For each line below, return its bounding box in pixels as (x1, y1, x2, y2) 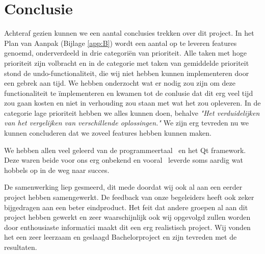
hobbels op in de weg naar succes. (4, 164, 110, 175)
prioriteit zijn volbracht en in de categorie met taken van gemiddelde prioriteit (4, 57, 249, 68)
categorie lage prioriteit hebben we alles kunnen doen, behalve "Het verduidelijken (4, 107, 260, 118)
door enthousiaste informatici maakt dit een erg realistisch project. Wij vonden (4, 221, 251, 232)
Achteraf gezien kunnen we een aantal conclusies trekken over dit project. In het (4, 28, 254, 38)
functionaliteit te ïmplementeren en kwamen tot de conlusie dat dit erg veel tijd (4, 87, 253, 98)
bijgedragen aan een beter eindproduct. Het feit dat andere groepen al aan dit (4, 201, 248, 212)
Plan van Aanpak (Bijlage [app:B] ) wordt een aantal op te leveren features (4, 37, 237, 48)
